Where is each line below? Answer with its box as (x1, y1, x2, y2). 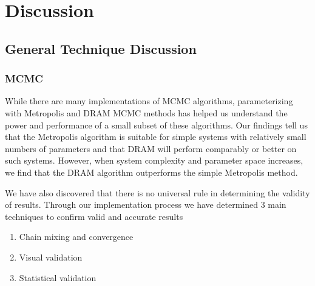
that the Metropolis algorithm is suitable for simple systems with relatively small (5, 130, 307, 143)
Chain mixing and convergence (19, 230, 134, 243)
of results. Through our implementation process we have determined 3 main (5, 198, 286, 211)
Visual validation (19, 250, 83, 263)
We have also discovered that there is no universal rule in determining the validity (5, 186, 310, 199)
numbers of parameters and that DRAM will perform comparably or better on (5, 142, 297, 155)
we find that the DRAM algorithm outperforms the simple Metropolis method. (5, 165, 298, 178)
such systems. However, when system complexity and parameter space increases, (5, 154, 303, 167)
